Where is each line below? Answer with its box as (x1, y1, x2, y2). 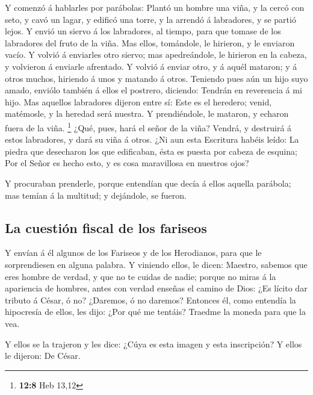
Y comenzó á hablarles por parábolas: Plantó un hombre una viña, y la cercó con (5, 1, 305, 13)
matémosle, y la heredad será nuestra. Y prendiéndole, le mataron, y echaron (5, 107, 289, 120)
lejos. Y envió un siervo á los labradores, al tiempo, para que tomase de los (5, 25, 281, 37)
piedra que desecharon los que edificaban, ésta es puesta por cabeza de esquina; (5, 145, 297, 157)
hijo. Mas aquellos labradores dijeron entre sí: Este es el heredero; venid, (5, 95, 272, 108)
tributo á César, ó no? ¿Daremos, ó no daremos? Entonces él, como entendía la (5, 293, 296, 306)
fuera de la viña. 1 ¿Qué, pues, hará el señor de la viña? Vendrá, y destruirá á (5, 119, 292, 134)
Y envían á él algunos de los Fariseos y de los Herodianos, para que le (5, 246, 262, 259)
